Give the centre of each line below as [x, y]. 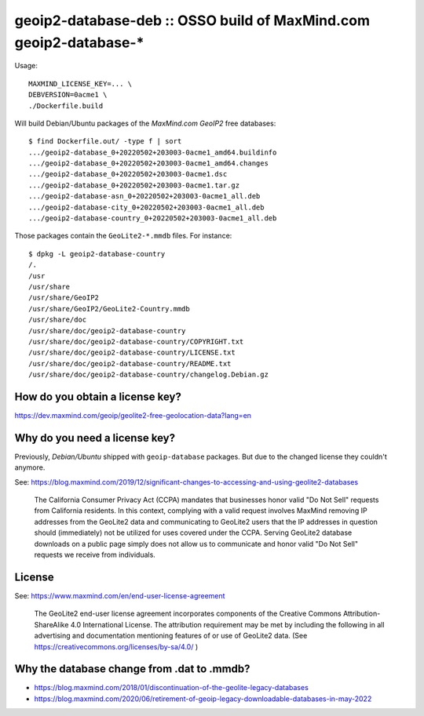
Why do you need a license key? [95, 438]
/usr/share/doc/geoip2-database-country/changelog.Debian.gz [148, 375]
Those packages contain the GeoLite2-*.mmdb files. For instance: [123, 236]
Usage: [26, 66]
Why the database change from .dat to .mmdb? [132, 669]
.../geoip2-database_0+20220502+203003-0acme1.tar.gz [134, 185]
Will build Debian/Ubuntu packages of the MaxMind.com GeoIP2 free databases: [145, 123]
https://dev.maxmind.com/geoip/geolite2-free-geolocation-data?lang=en [133, 416]
